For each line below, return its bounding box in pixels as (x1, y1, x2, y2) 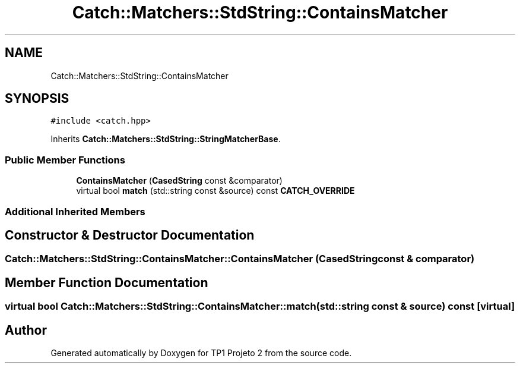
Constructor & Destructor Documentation (5, 227, 255, 243)
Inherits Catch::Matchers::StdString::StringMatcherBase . (50, 134, 281, 144)
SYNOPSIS (5, 91, 69, 106)
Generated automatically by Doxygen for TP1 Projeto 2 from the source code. (50, 348, 352, 358)
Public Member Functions (5, 153, 125, 166)
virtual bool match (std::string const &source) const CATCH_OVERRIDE (76, 185, 355, 196)
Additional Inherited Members (5, 205, 145, 218)
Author (5, 322, 47, 338)
